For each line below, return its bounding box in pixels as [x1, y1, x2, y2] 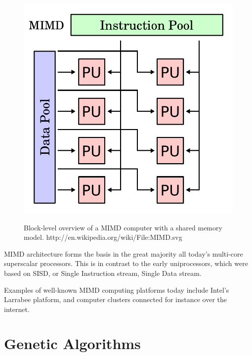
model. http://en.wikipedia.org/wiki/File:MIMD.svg [24, 232, 182, 242]
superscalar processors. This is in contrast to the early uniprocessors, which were [4, 258, 248, 268]
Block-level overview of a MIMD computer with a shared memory [24, 222, 222, 232]
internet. [4, 304, 30, 314]
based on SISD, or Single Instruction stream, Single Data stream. [4, 267, 202, 278]
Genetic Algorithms [4, 333, 141, 353]
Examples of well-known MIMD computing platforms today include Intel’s [4, 284, 229, 295]
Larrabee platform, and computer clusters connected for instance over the [4, 294, 227, 305]
